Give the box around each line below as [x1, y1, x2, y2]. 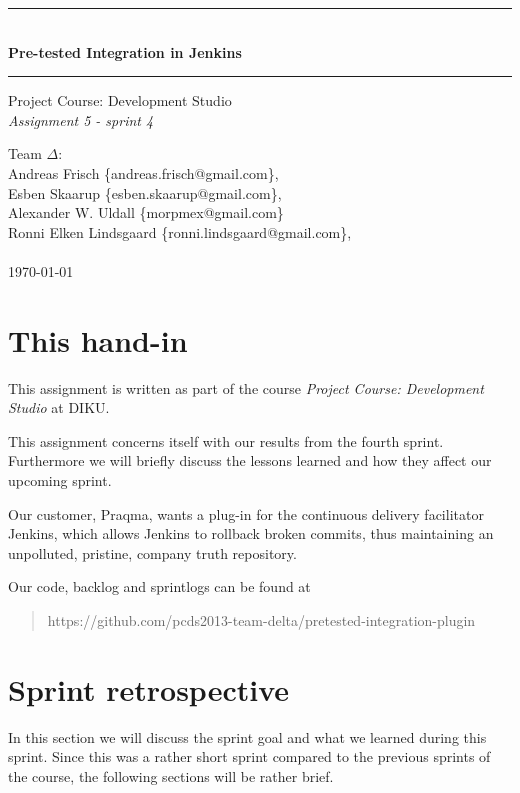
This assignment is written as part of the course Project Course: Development [8, 377, 484, 398]
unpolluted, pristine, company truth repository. [8, 542, 297, 563]
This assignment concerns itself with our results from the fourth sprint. [8, 430, 444, 451]
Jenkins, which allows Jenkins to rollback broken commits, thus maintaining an [8, 523, 494, 544]
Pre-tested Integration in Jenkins [8, 41, 242, 62]
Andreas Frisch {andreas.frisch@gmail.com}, [8, 162, 279, 183]
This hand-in [8, 319, 188, 360]
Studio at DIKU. [8, 397, 110, 418]
